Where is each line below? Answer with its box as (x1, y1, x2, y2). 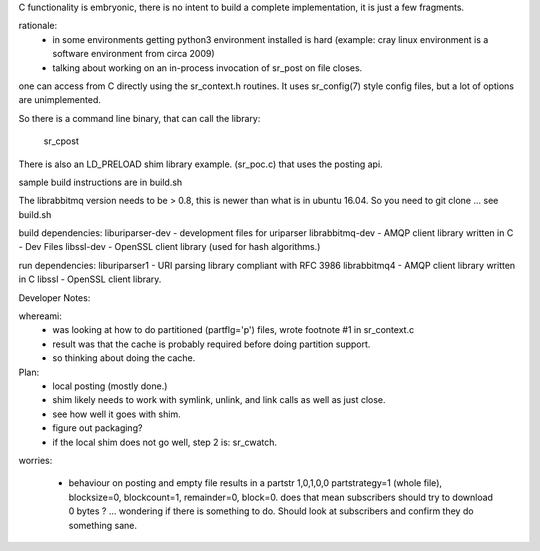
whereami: (18, 310, 62, 322)
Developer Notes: (18, 291, 91, 304)
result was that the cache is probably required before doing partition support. (52, 338, 371, 350)
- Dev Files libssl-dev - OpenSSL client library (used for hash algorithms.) (18, 241, 321, 253)
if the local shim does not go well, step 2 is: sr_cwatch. (52, 436, 278, 448)
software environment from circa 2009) (52, 48, 215, 60)
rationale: (18, 20, 58, 32)
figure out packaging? (52, 422, 143, 434)
